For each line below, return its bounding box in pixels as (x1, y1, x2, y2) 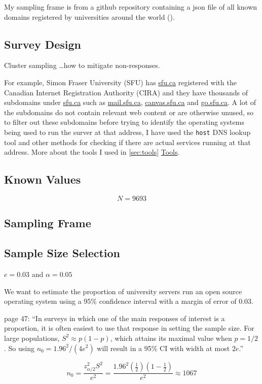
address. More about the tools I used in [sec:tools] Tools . (4, 147, 180, 157)
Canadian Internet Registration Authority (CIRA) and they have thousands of (4, 87, 248, 97)
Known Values (4, 171, 81, 187)
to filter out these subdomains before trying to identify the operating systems (4, 117, 244, 127)
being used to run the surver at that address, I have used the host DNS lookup (4, 126, 251, 137)
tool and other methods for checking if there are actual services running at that (4, 136, 251, 147)
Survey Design (4, 36, 82, 52)
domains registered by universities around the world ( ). (4, 11, 175, 22)
